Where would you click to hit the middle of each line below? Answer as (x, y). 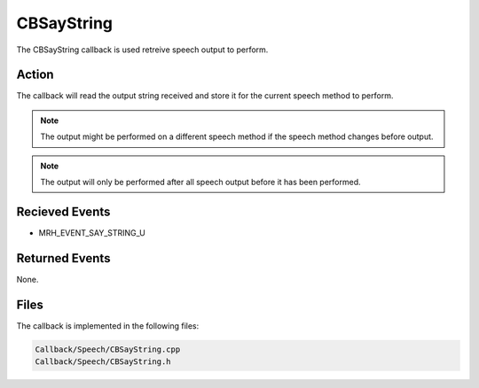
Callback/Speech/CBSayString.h (103, 362)
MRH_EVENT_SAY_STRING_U (92, 233)
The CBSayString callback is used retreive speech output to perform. (142, 50)
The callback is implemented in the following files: (108, 326)
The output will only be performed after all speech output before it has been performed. (200, 182)
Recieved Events (63, 211)
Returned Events (63, 258)
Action (35, 75)
